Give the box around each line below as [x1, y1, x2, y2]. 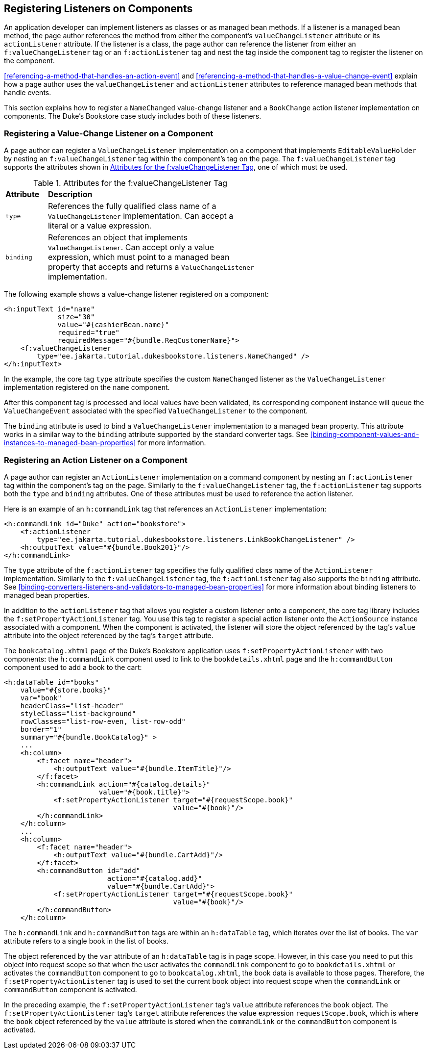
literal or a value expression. [48, 221, 152, 231]
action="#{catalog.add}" [107, 874, 202, 882]
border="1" [20, 725, 62, 733]
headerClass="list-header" [20, 701, 124, 710]
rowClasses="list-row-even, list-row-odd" [20, 717, 186, 725]
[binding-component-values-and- [310, 430, 419, 439]
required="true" [57, 329, 120, 337]
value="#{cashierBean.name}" [57, 321, 169, 329]
